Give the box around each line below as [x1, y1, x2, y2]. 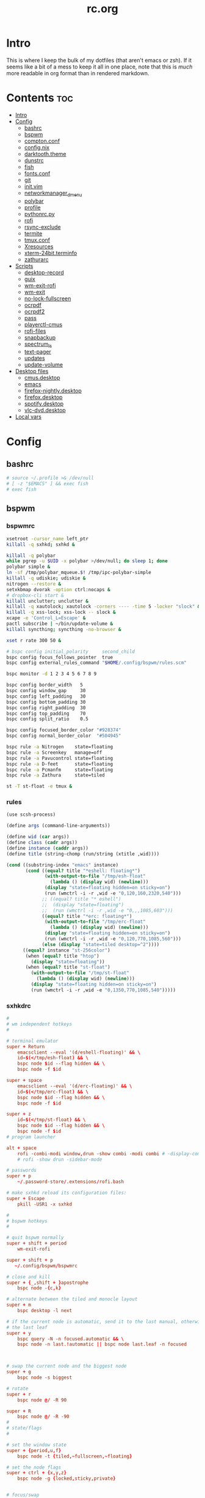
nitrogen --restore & [6, 581, 62, 587]
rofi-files [24, 327, 46, 335]
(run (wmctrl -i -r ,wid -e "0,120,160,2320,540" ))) [45, 890, 182, 896]
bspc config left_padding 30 [6, 693, 86, 699]
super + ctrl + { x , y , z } [6, 1470, 67, 1476]
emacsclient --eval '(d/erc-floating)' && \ [17, 1083, 132, 1089]
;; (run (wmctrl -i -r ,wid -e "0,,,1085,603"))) [41, 907, 173, 914]
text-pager [24, 348, 52, 356]
